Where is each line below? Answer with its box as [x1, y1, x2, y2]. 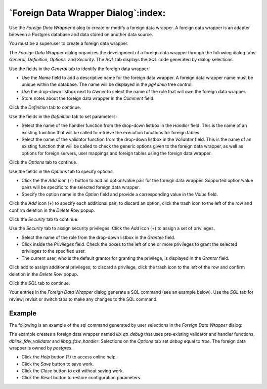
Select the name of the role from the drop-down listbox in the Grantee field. [21, 234, 176, 240]
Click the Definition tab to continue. [9, 104, 81, 111]
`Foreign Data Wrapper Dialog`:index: [9, 7, 166, 18]
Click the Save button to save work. [21, 361, 94, 367]
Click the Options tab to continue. [9, 159, 78, 165]
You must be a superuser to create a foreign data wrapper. [9, 40, 129, 46]
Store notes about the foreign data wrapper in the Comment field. [21, 95, 155, 101]
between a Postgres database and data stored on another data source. [9, 31, 153, 37]
